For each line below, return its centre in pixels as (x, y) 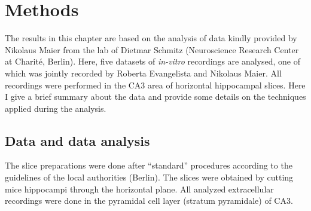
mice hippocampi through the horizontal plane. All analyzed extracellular (139, 189)
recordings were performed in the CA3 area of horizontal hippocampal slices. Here (155, 85)
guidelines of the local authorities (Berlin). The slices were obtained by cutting (149, 177)
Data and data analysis (77, 140)
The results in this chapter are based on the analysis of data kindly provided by (151, 38)
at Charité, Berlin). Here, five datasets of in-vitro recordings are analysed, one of (153, 61)
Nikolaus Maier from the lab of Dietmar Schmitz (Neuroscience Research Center (152, 49)
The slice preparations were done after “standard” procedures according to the (149, 165)
